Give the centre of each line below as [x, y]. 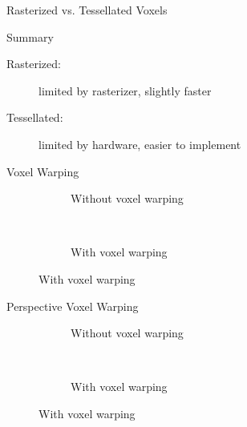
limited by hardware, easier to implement [140, 144]
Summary [30, 36]
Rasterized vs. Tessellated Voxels [87, 10]
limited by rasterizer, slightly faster [125, 90]
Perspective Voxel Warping [73, 306]
